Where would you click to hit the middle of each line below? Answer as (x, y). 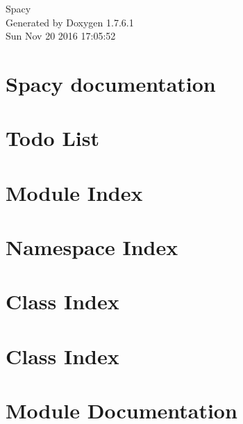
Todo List (52, 138)
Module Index (74, 192)
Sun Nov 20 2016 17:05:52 (61, 36)
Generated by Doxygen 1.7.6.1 (70, 22)
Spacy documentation (111, 83)
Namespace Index (92, 247)
